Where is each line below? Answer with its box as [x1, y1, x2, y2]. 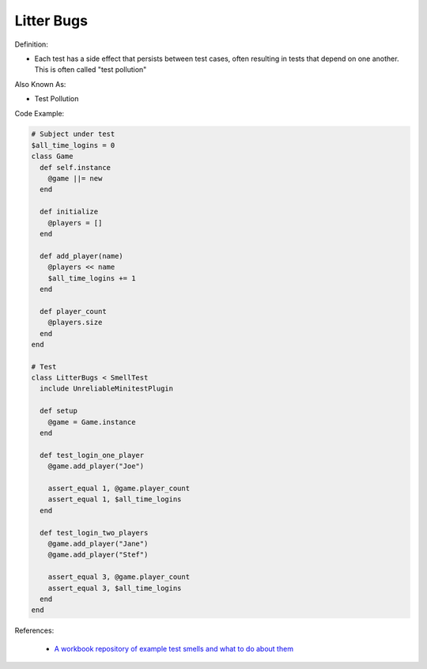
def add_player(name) [40, 251, 124, 260]
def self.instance [40, 163, 111, 172]
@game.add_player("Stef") [47, 550, 149, 559]
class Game [31, 152, 74, 161]
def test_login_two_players [40, 528, 149, 537]
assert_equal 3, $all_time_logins [47, 584, 182, 592]
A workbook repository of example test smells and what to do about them [54, 644, 294, 653]
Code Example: [14, 108, 65, 118]
